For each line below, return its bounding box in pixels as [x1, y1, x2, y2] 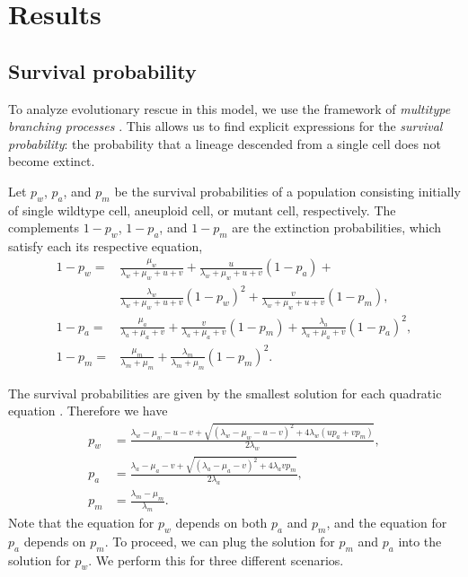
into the [398, 531, 442, 550]
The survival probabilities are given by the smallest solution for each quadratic [8, 383, 442, 402]
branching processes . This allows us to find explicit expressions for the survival [8, 117, 443, 136]
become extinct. [8, 152, 95, 170]
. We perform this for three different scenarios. [88, 550, 344, 569]
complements [8, 218, 80, 237]
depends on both [175, 513, 268, 532]
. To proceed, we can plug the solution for [104, 531, 335, 550]
